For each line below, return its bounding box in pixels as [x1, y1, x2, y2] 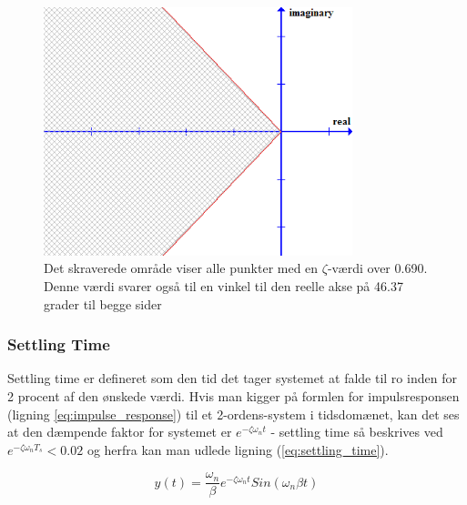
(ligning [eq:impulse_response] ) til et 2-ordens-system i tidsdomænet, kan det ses [7, 404, 460, 423]
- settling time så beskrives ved [270, 422, 443, 441]
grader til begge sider [44, 294, 162, 313]
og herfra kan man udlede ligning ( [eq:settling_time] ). [86, 439, 389, 459]
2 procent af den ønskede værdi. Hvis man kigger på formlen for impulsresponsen [7, 387, 460, 405]
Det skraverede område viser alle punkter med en [44, 258, 319, 278]
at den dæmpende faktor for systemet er [7, 422, 232, 441]
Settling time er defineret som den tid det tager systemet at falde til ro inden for [7, 369, 457, 388]
